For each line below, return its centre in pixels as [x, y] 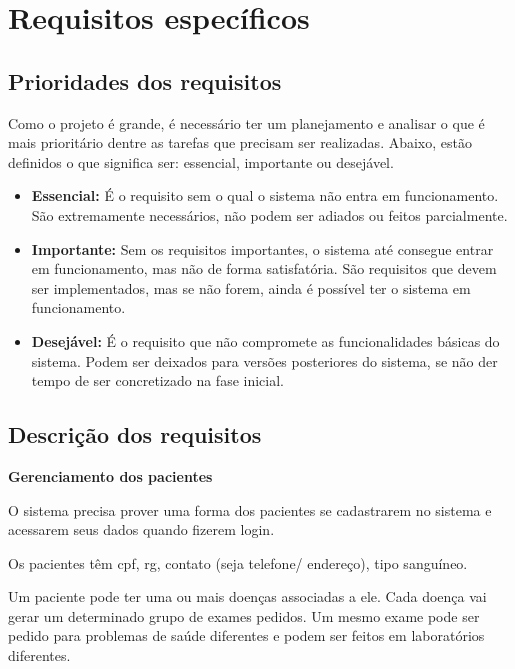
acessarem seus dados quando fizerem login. [141, 529]
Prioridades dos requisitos [145, 80]
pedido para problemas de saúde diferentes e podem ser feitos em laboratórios [246, 635]
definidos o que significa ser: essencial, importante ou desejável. [201, 161]
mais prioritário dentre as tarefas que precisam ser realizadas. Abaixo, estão [240, 142]
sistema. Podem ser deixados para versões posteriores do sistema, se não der [264, 360]
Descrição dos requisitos [135, 434]
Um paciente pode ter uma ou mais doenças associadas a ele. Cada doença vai [247, 596]
